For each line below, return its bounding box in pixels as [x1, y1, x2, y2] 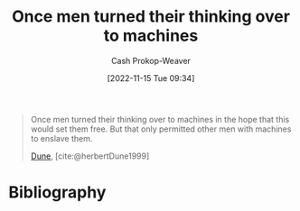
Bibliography [8, 182, 107, 203]
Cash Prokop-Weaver [110, 55, 192, 66]
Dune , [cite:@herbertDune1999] [30, 151, 150, 161]
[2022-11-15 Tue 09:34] [107, 72, 195, 83]
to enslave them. [30, 133, 93, 143]
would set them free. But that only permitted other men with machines [30, 124, 292, 134]
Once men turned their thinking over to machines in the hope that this [30, 114, 290, 124]
